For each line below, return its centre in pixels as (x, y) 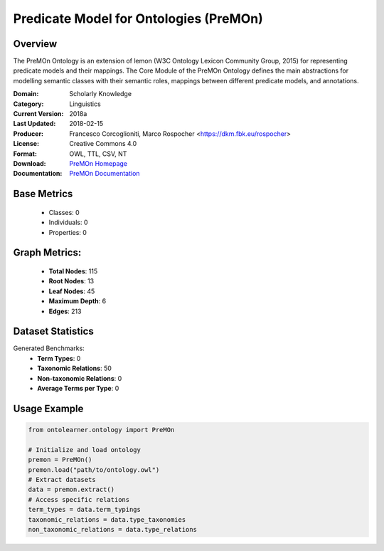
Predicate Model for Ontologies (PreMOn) (138, 19)
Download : (30, 163)
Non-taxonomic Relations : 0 (80, 378)
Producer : (28, 133)
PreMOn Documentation (105, 174)
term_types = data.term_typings (85, 510)
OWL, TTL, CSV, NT (98, 154)
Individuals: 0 (68, 222)
